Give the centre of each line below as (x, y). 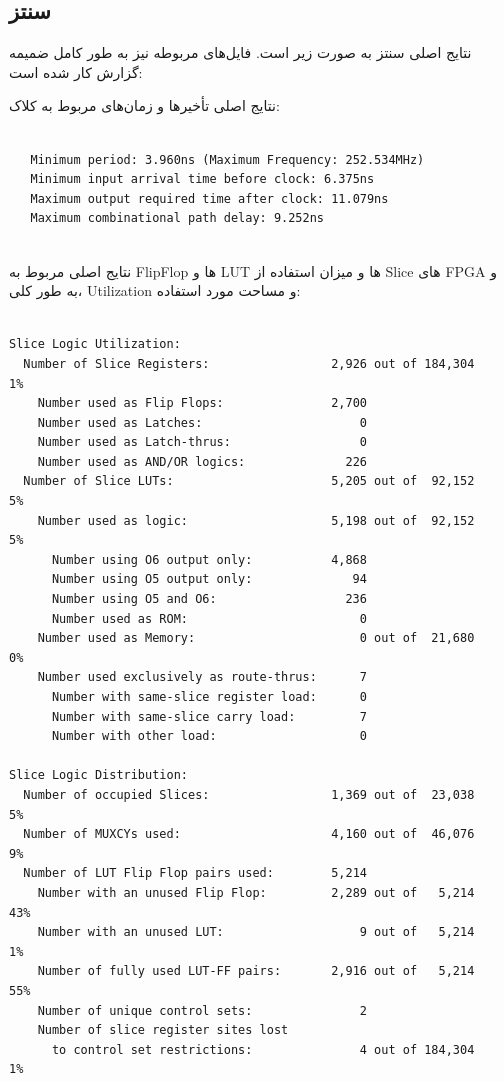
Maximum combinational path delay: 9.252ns (177, 218)
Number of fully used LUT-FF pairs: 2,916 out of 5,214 (256, 971)
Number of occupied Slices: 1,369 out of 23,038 (249, 794)
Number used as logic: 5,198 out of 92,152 (256, 520)
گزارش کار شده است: (76, 71)
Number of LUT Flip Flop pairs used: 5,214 (195, 873)
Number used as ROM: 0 (209, 618)
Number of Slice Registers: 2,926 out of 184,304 (249, 363)
